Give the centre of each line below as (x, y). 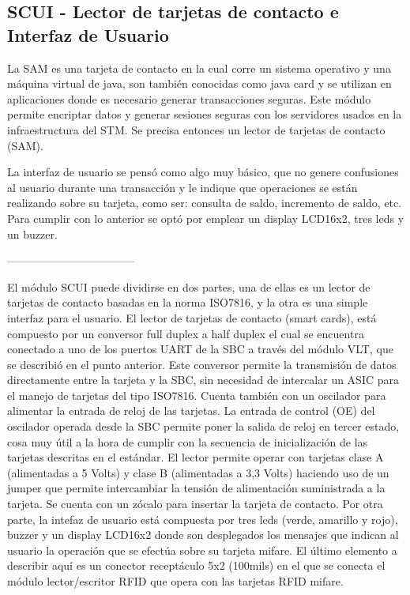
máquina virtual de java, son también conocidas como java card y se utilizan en (199, 83)
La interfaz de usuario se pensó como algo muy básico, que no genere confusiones (203, 172)
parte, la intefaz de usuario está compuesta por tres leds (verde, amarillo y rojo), (203, 519)
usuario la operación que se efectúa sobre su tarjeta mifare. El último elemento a (202, 550)
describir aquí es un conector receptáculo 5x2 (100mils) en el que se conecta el (196, 565)
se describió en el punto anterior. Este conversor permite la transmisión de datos (202, 364)
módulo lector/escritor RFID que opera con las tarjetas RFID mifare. (175, 581)
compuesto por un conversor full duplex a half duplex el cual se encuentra (186, 333)
